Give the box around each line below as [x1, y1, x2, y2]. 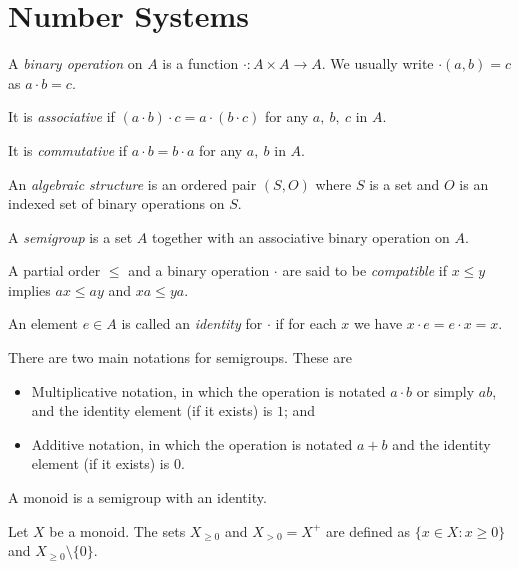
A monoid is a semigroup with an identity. [8, 487, 267, 508]
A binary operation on [8, 53, 143, 74]
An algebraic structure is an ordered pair [8, 173, 257, 194]
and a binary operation [128, 260, 270, 281]
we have [353, 313, 403, 334]
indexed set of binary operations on [8, 193, 225, 214]
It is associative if [8, 106, 115, 127]
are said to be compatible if [282, 260, 447, 281]
